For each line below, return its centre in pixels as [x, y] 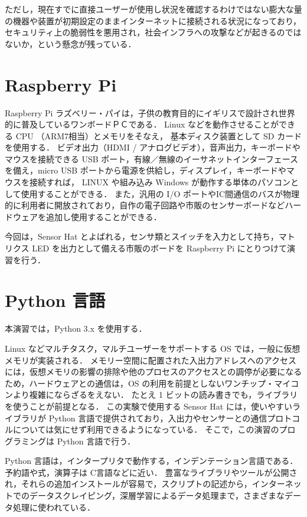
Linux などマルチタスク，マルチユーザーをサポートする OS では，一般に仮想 [153, 348]
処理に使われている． [54, 507]
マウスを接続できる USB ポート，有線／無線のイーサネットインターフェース [151, 158]
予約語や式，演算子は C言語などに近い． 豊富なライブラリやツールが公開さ [151, 472]
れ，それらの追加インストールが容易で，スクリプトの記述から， [128, 484]
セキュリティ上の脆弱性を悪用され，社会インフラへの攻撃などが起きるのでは [153, 32]
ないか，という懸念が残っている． [71, 43]
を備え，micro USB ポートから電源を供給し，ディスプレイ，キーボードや [146, 170]
